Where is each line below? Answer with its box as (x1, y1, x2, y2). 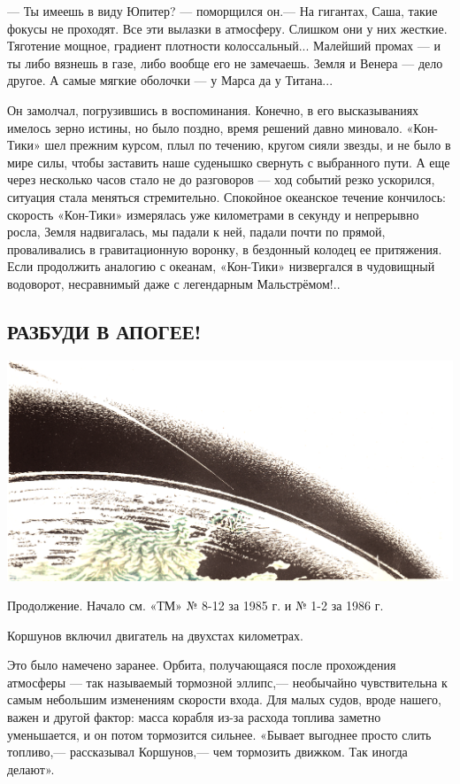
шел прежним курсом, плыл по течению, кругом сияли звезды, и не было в (44, 136, 451, 154)
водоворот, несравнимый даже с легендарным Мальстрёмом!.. (7, 274, 341, 292)
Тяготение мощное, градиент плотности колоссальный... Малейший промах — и (7, 36, 441, 55)
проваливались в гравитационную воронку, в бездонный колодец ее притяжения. (7, 239, 442, 258)
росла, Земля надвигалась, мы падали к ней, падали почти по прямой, (7, 222, 386, 241)
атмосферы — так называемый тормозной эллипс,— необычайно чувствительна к (7, 672, 448, 691)
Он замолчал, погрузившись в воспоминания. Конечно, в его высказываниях (7, 100, 419, 119)
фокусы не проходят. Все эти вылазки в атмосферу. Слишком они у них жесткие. (7, 19, 448, 37)
